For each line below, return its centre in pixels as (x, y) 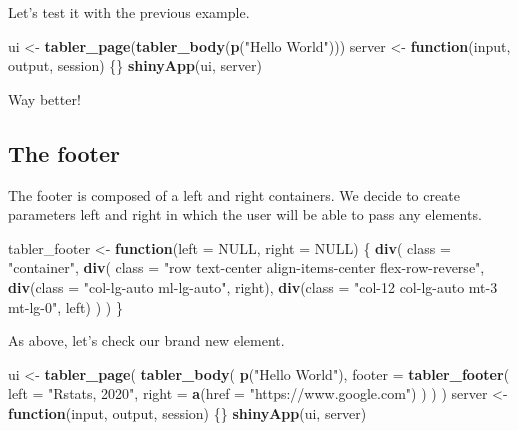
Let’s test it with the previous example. (129, 12)
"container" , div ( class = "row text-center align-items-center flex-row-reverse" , (246, 267)
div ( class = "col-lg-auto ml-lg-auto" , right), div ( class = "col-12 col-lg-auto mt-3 (253, 286)
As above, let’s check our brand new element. (146, 340)
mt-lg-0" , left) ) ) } (65, 306)
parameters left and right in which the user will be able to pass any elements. (245, 214)
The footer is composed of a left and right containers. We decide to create (234, 194)
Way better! (44, 98)
